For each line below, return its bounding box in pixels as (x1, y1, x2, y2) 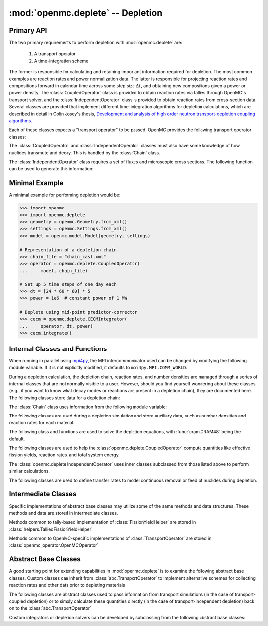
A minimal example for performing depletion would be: (9, 192, 121, 198)
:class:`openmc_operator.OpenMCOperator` (9, 542, 99, 548)
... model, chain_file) (19, 268, 88, 273)
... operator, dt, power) (19, 323, 93, 329)
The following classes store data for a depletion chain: (9, 395, 120, 401)
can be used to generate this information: (9, 166, 94, 172)
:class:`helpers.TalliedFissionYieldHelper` (9, 526, 93, 532)
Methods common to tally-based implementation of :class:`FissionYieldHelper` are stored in (9, 519, 196, 525)
